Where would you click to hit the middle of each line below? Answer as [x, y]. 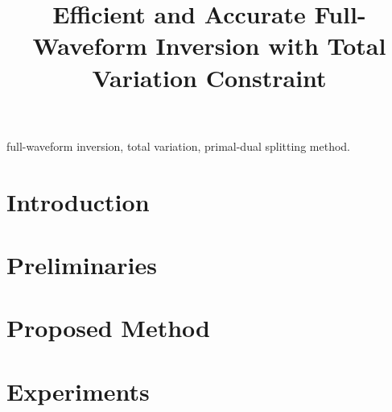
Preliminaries [82, 264]
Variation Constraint [209, 77]
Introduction [78, 201]
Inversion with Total [271, 46]
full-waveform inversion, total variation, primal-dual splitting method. [178, 146]
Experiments [78, 391]
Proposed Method [108, 328]
